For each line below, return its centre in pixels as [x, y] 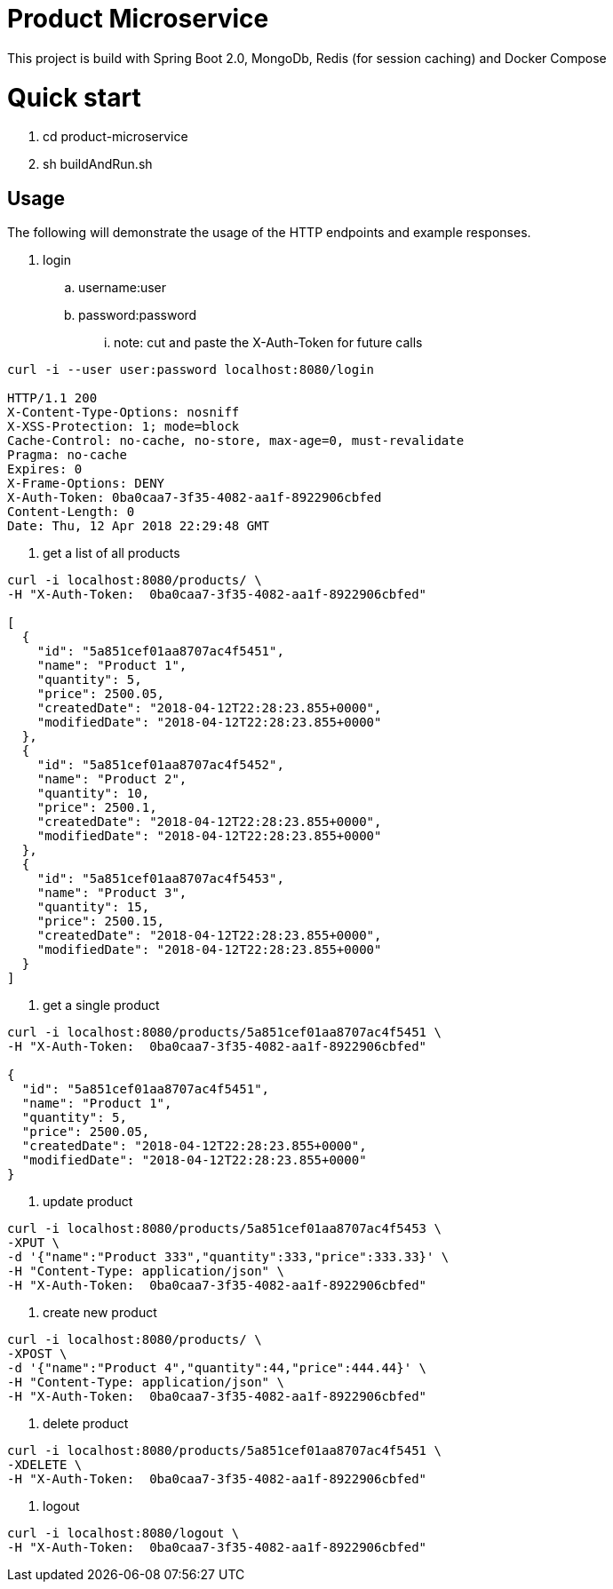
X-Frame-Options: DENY [86, 484]
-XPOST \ [37, 1354]
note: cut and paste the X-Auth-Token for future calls [268, 343]
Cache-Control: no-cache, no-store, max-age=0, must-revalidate [236, 441]
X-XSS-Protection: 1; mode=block [123, 427]
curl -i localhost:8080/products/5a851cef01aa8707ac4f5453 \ [224, 1229]
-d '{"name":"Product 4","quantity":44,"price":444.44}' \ [217, 1368]
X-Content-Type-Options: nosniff [123, 413]
